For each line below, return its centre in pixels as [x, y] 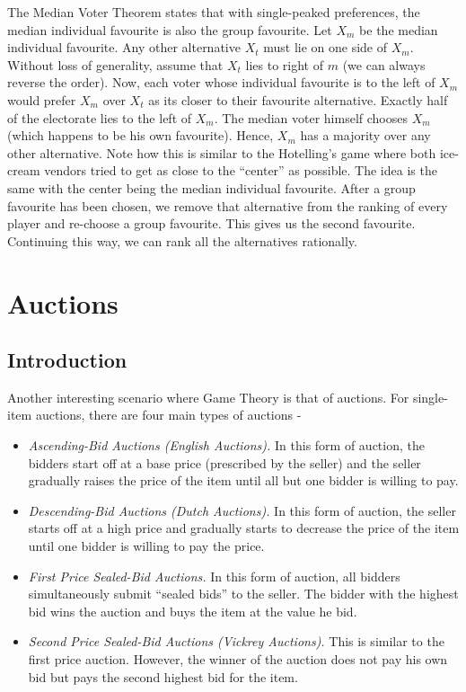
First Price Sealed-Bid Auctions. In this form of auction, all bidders [214, 576]
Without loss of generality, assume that [115, 64]
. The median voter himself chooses [311, 117]
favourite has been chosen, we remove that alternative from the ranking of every [228, 205]
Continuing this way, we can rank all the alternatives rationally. [182, 240]
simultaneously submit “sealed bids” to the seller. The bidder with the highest [243, 594]
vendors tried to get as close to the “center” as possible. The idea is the [241, 170]
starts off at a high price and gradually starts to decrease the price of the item [244, 528]
